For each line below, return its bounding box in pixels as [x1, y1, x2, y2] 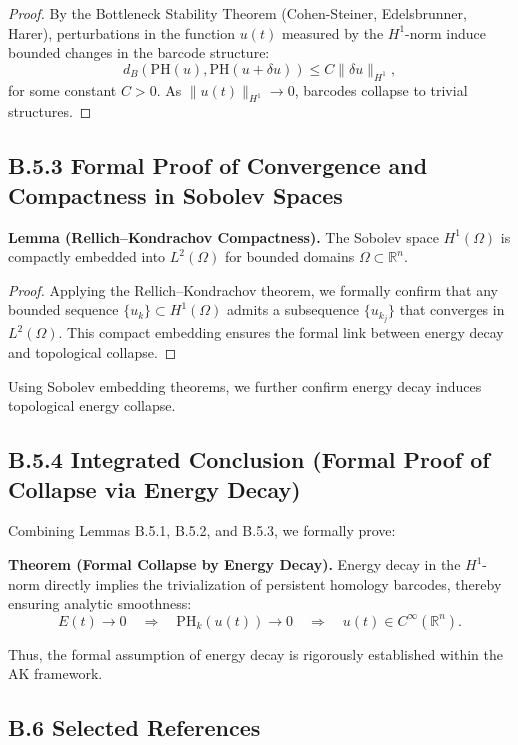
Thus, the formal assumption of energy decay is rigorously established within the [8, 643, 503, 664]
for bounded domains [224, 246, 355, 267]
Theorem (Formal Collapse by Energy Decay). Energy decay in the [8, 554, 461, 574]
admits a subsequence [227, 299, 360, 320]
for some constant [8, 79, 117, 100]
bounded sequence [8, 299, 119, 320]
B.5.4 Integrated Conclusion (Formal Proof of [8, 444, 490, 475]
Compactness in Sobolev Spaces [8, 179, 343, 210]
